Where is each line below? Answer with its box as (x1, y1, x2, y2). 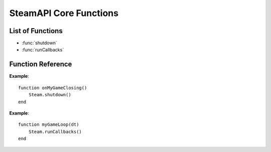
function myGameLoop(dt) (18, 122, 79, 127)
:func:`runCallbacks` (22, 47, 64, 53)
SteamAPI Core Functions (9, 8, 119, 19)
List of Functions (9, 27, 63, 35)
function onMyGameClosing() (18, 85, 87, 90)
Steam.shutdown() (28, 92, 71, 98)
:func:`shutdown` (22, 40, 57, 46)
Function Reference (9, 60, 72, 69)
